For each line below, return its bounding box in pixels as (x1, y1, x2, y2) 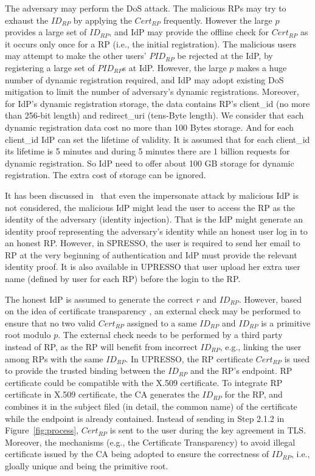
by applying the (73, 13, 132, 26)
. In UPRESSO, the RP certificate (125, 352, 253, 365)
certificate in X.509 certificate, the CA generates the (5, 388, 199, 401)
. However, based (238, 292, 302, 305)
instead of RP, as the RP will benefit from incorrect (5, 340, 198, 353)
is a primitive (261, 316, 311, 329)
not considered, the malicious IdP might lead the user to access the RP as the (5, 201, 296, 213)
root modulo (5, 328, 51, 341)
